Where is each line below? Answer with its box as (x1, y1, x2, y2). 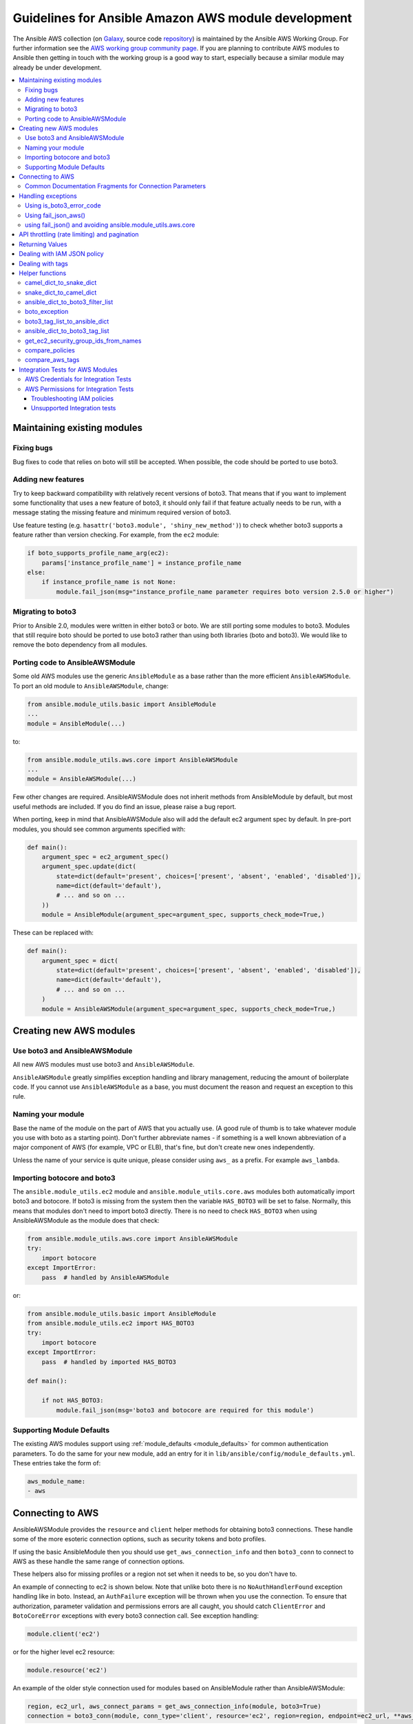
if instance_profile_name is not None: (41, 578, 177, 586)
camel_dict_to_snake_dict (25, 279, 97, 287)
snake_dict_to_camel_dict (25, 288, 97, 297)
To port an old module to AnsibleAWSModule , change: (12, 681, 169, 690)
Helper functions (19, 269, 67, 277)
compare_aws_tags (25, 356, 80, 364)
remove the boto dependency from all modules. (12, 641, 148, 649)
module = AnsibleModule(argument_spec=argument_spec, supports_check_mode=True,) (41, 911, 325, 919)
